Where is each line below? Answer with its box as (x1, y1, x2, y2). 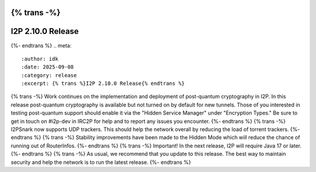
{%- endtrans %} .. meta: (11, 42, 72, 49)
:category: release (21, 72, 77, 78)
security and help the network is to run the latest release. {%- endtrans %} (11, 159, 191, 166)
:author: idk (21, 56, 59, 62)
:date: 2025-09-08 (21, 64, 74, 70)
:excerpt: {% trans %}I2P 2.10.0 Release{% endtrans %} (21, 80, 185, 87)
